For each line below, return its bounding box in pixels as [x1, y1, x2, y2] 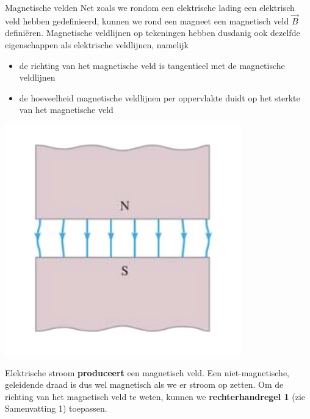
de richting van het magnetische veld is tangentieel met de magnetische [19, 59, 285, 71]
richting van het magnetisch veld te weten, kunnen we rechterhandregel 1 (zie [5, 390, 306, 403]
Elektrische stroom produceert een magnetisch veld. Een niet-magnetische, [5, 366, 290, 379]
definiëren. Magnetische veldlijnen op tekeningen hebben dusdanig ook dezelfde [5, 26, 300, 39]
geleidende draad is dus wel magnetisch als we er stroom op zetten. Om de [5, 378, 284, 391]
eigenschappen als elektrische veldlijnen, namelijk [5, 38, 189, 51]
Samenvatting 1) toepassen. [5, 402, 107, 415]
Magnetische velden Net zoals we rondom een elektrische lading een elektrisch [5, 1, 295, 13]
